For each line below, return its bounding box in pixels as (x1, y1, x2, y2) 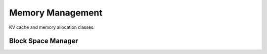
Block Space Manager (9, 37, 79, 45)
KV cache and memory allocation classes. (9, 24, 95, 30)
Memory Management (9, 7, 103, 18)
